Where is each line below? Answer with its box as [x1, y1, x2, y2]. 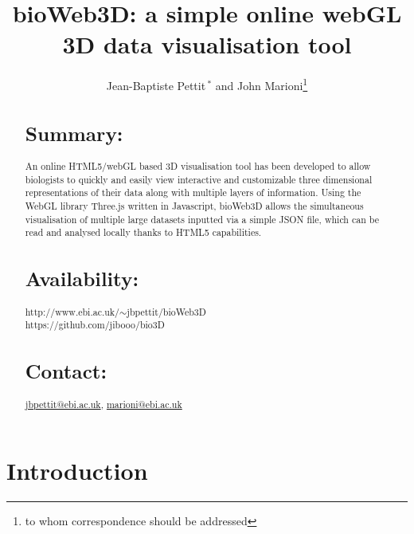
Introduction [6, 454, 148, 487]
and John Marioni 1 [215, 75, 308, 93]
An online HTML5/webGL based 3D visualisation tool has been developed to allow [25, 159, 371, 173]
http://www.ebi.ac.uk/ [25, 304, 120, 318]
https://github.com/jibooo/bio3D [25, 318, 165, 332]
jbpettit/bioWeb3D [127, 304, 206, 318]
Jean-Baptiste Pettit [106, 77, 206, 93]
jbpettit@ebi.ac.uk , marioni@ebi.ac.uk [25, 397, 182, 410]
